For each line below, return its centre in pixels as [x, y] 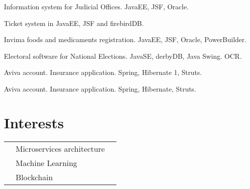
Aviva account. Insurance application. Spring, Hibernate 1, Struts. [103, 72]
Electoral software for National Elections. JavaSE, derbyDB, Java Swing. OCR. [123, 56]
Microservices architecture [60, 148]
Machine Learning [46, 163]
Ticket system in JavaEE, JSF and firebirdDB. [74, 23]
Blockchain [34, 177]
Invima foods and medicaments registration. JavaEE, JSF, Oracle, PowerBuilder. [125, 39]
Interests [34, 122]
